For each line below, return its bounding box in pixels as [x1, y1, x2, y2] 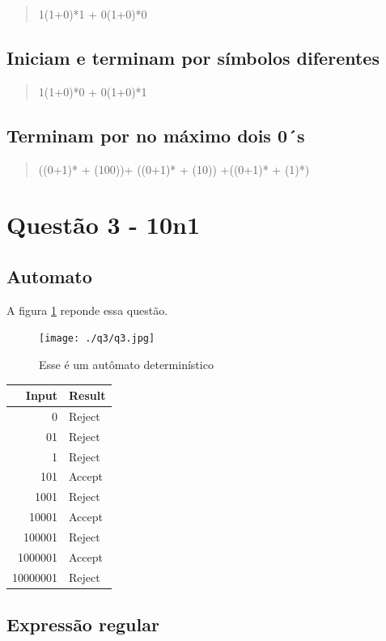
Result [69, 387, 106, 404]
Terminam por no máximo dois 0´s [6, 122, 305, 147]
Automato [6, 263, 92, 288]
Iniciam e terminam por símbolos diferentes [6, 45, 380, 70]
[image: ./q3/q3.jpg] [39, 333, 155, 345]
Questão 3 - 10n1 [6, 208, 201, 241]
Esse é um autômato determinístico [39, 356, 214, 373]
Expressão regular [6, 612, 159, 637]
